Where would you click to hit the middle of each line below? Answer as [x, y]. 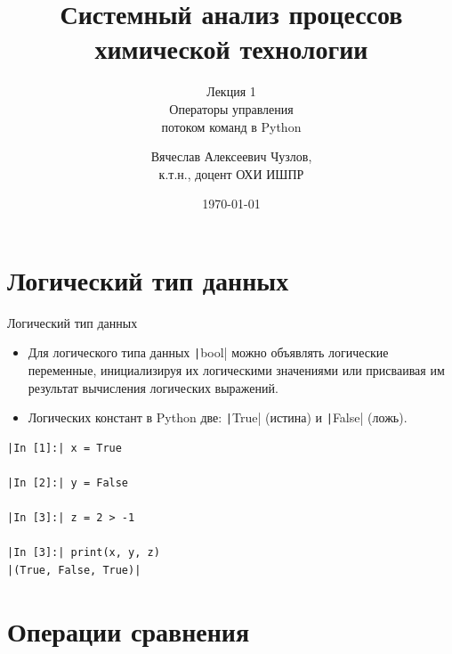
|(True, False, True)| [74, 571]
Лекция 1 [231, 91]
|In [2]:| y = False [68, 483]
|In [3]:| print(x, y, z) [84, 553]
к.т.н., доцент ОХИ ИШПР [231, 173]
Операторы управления [231, 108]
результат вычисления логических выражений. [153, 387]
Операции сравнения [129, 630]
